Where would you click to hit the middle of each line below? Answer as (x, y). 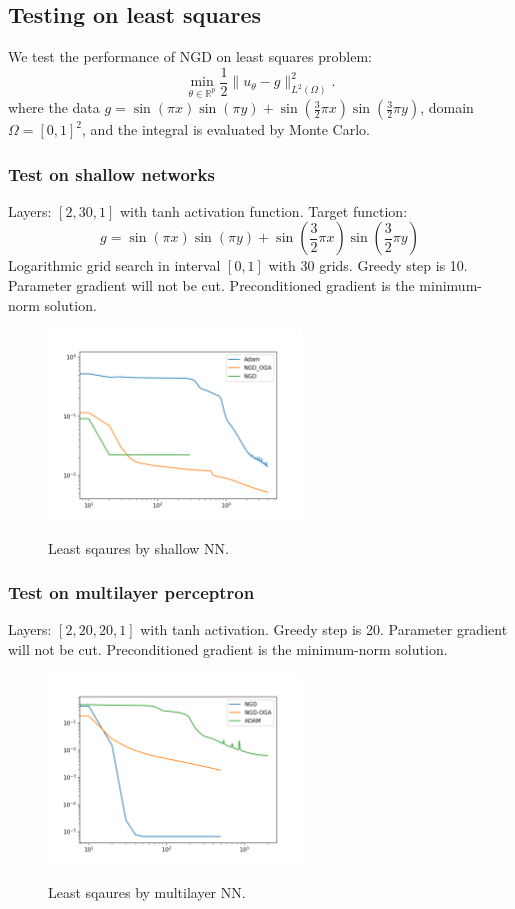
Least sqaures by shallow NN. (138, 547)
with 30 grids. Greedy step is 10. (368, 265)
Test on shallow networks (111, 173)
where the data (54, 107)
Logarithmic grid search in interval (114, 265)
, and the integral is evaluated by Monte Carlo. (226, 129)
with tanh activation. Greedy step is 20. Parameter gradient (324, 629)
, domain (447, 107)
